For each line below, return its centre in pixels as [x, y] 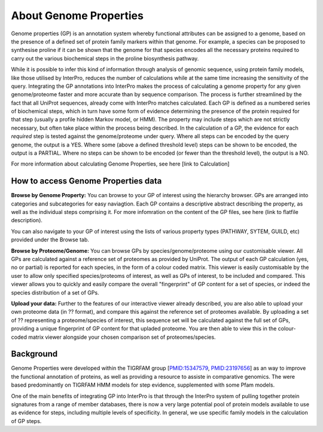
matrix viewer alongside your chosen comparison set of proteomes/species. [122, 337]
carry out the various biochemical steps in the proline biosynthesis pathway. [105, 58]
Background [34, 354]
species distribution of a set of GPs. [55, 292]
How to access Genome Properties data [86, 181]
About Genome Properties [77, 16]
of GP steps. [26, 421]
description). [27, 220]
